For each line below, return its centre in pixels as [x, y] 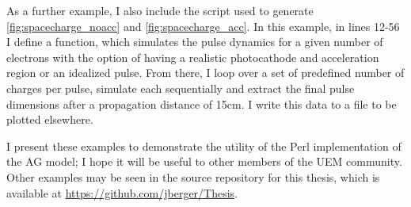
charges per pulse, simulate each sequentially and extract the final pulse [181, 88]
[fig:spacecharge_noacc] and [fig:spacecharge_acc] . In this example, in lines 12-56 [203, 26]
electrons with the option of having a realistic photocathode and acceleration [193, 57]
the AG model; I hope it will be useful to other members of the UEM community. [204, 161]
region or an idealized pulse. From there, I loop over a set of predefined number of [205, 73]
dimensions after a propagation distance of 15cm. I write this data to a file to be [202, 103]
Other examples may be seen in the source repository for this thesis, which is [193, 176]
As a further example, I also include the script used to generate [160, 10]
